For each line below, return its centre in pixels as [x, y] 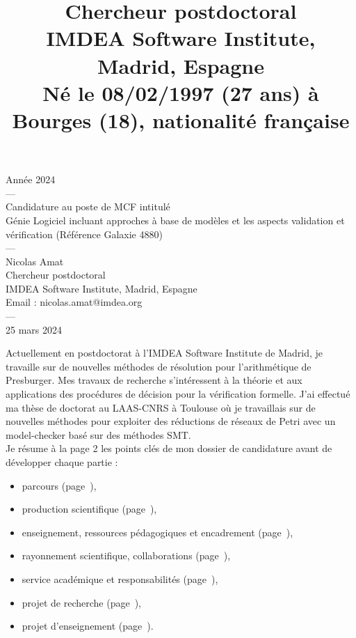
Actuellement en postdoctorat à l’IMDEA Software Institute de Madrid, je [164, 353]
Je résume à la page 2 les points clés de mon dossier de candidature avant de [169, 448]
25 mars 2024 [34, 329]
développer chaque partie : [62, 462]
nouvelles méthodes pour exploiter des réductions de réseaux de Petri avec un [171, 421]
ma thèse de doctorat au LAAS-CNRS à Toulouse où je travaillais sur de [161, 407]
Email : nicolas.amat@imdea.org [74, 302]
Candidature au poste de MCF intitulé [88, 207]
